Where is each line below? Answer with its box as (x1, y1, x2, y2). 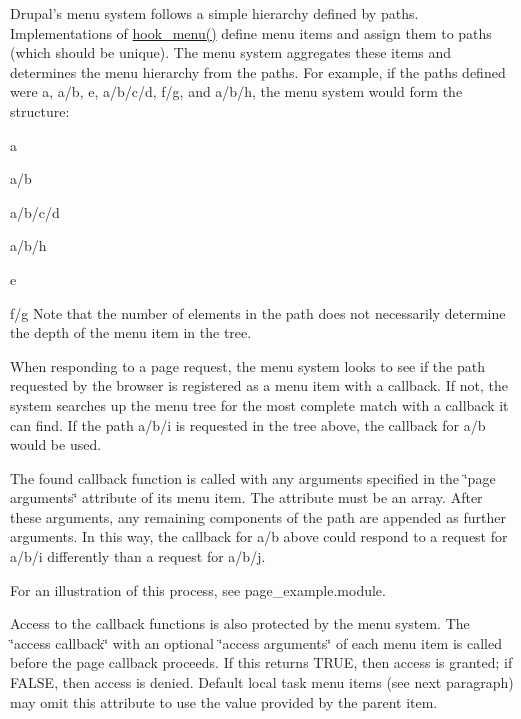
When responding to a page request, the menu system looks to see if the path (10, 355, 485, 376)
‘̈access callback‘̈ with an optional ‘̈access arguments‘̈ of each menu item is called (10, 632, 502, 653)
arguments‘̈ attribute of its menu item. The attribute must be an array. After (10, 487, 483, 508)
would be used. (10, 434, 102, 455)
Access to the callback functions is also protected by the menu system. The (10, 613, 470, 634)
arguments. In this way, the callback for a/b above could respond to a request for (10, 526, 508, 547)
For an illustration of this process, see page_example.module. (10, 579, 386, 600)
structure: (10, 100, 70, 121)
